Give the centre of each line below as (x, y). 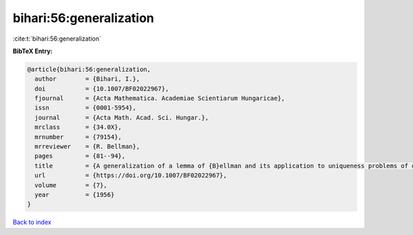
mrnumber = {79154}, (78, 137)
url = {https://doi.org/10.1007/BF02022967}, (131, 175)
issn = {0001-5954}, (86, 108)
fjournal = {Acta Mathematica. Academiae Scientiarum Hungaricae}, (160, 99)
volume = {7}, (71, 185)
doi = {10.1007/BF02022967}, (102, 89)
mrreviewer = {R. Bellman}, (87, 147)
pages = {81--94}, (80, 156)
